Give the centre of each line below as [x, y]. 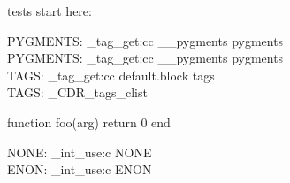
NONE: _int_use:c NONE [80, 152]
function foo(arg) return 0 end [89, 122]
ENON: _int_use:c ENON [80, 169]
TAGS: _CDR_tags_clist [77, 92]
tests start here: [50, 11]
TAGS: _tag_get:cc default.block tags [111, 75]
